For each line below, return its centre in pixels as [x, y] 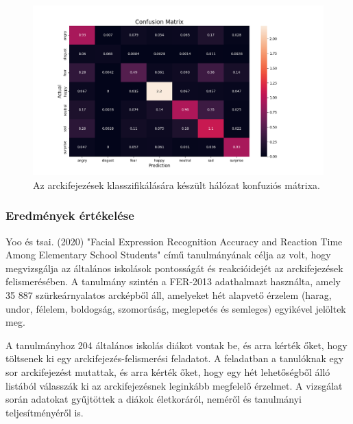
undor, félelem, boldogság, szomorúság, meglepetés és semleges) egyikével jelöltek [176, 308]
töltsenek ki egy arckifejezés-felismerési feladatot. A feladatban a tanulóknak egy [175, 358]
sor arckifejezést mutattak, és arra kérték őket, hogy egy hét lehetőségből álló [168, 371]
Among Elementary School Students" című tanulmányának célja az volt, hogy [168, 255]
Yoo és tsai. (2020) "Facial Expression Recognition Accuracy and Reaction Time [174, 241]
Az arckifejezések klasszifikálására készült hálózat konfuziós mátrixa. [176, 185]
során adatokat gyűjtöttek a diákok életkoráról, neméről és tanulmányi [154, 399]
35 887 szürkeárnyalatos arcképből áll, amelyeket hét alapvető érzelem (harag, [169, 294]
